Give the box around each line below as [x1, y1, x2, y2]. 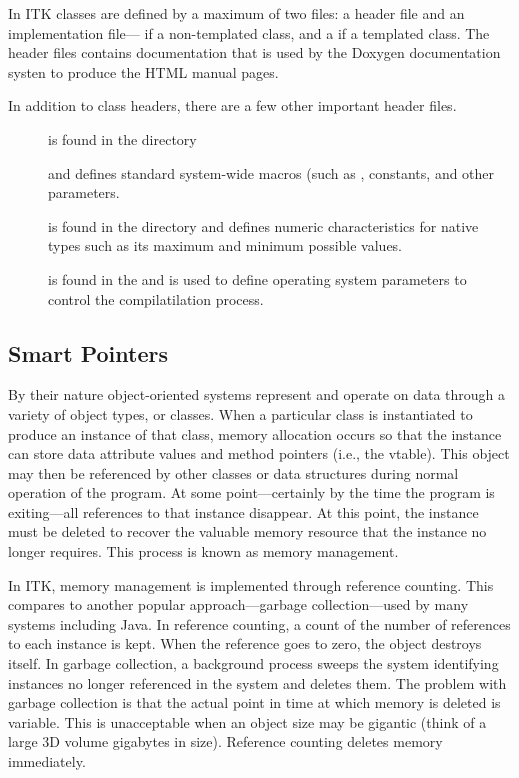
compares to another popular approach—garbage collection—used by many [8, 594, 469, 615]
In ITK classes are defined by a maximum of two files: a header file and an [8, 3, 465, 23]
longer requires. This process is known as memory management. [8, 541, 399, 562]
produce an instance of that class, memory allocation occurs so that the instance [8, 423, 502, 444]
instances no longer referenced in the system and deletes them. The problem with [8, 672, 507, 693]
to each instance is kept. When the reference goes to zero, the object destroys [8, 633, 482, 654]
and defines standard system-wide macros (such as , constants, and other [48, 162, 495, 183]
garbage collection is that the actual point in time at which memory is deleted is [8, 692, 501, 713]
